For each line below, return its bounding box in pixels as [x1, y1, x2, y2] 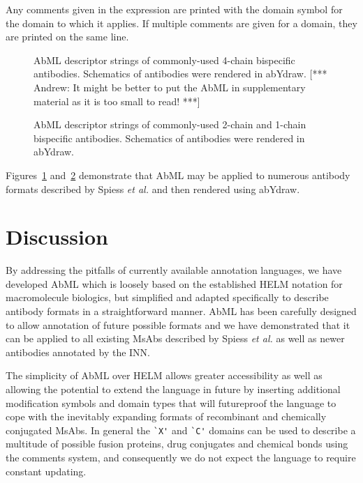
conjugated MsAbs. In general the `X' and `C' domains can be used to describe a [6, 422, 356, 437]
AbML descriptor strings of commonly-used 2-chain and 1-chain [34, 117, 306, 132]
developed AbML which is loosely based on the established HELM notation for [6, 276, 343, 291]
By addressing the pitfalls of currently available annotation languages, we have [6, 263, 342, 277]
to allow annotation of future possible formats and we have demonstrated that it [6, 317, 350, 332]
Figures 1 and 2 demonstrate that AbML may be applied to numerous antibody [6, 167, 350, 182]
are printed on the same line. [6, 29, 129, 44]
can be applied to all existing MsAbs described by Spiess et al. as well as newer [6, 331, 345, 346]
